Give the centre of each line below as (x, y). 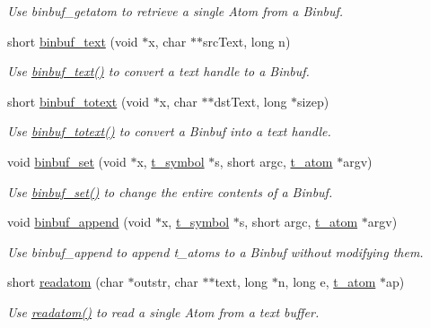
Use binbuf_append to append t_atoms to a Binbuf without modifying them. (215, 251)
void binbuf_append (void (79, 222)
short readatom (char (66, 282)
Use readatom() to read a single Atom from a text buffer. (163, 311)
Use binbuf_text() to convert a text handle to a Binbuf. (158, 71)
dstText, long (250, 101)
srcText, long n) (247, 41)
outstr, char (166, 282)
